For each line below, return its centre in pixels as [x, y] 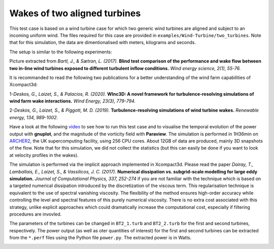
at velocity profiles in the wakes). [44, 155]
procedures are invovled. [36, 214]
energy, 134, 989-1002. [34, 117]
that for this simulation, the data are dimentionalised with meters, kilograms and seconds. [103, 43]
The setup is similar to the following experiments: [61, 52]
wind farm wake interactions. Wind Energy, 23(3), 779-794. [73, 101]
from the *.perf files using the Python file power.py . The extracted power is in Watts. [100, 238]
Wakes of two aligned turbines [75, 13]
